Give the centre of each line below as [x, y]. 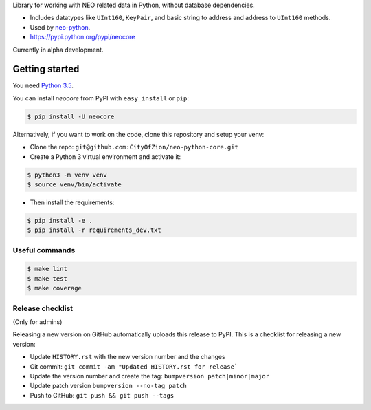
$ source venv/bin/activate [74, 184]
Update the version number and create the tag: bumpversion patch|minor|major [149, 376]
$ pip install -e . [60, 220]
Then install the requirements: [72, 202]
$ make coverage [55, 288]
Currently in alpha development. [58, 50]
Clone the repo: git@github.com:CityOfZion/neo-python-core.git [134, 147]
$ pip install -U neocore [71, 116]
